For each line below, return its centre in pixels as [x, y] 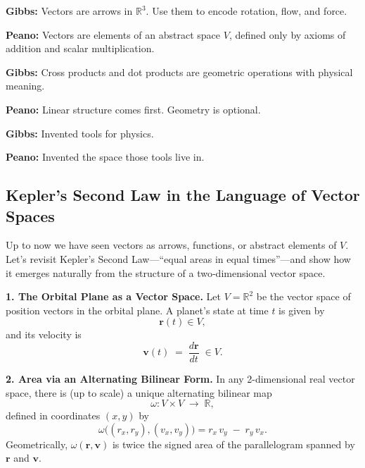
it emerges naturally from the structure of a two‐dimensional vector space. [166, 272]
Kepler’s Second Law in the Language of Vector [183, 195]
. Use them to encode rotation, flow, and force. [246, 11]
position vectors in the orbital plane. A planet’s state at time [137, 310]
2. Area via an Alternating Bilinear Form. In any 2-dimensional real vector [180, 378]
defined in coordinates [53, 415]
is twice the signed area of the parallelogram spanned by [233, 444]
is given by [302, 310]
